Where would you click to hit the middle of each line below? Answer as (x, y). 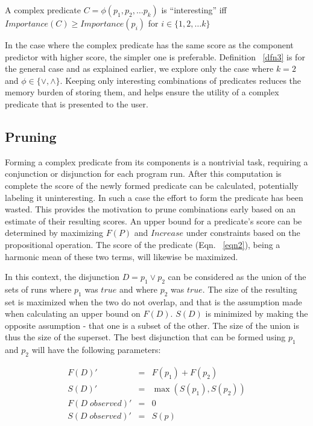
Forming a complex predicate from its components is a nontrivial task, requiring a (156, 161)
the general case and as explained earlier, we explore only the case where (139, 68)
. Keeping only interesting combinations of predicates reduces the (181, 80)
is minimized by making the (257, 313)
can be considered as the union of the (237, 277)
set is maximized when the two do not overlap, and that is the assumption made (153, 301)
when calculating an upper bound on (73, 313)
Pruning (31, 136)
